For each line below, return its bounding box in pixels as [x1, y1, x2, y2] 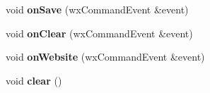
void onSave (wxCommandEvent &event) [6, 2, 189, 16]
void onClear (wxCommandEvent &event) [6, 25, 193, 40]
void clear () [6, 73, 62, 87]
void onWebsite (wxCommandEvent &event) [6, 49, 205, 64]
